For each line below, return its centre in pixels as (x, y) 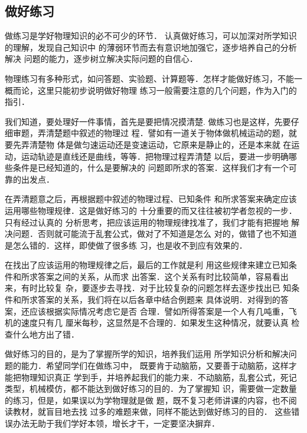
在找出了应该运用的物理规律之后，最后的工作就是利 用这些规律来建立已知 (147, 265)
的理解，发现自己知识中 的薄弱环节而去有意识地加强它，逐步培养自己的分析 (151, 47)
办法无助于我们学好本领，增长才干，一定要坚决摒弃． (116, 423)
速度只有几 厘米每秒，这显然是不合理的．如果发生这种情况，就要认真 (155, 323)
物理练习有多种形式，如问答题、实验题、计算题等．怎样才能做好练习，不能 (149, 78)
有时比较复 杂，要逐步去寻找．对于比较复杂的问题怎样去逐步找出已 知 (156, 288)
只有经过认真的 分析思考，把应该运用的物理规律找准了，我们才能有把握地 (147, 222)
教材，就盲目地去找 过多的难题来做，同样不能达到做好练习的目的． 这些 (152, 411)
